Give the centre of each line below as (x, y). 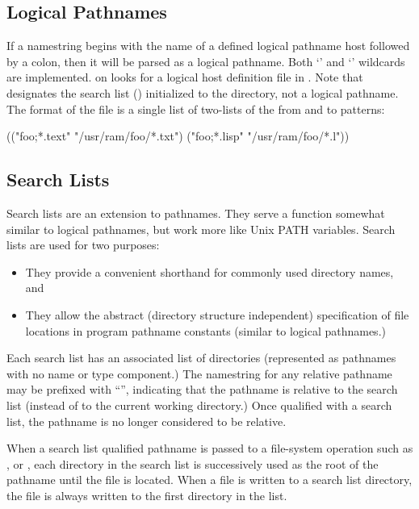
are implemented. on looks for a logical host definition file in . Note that (185, 77)
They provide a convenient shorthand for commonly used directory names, (209, 271)
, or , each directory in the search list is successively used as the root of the (193, 463)
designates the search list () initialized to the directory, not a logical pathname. (203, 92)
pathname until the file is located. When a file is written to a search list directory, (209, 480)
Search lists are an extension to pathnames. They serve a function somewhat (196, 213)
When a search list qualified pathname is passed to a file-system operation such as (210, 448)
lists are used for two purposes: (83, 245)
